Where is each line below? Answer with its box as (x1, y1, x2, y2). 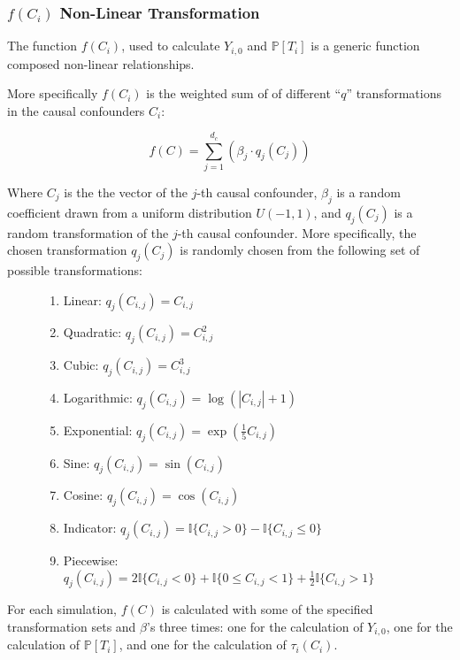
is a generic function (310, 36, 420, 55)
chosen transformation (7, 241, 127, 259)
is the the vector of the (64, 182, 188, 201)
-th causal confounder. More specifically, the (177, 223, 417, 242)
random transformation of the (7, 223, 169, 242)
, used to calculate (121, 36, 220, 55)
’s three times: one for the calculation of (146, 617, 364, 635)
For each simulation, (7, 600, 117, 618)
